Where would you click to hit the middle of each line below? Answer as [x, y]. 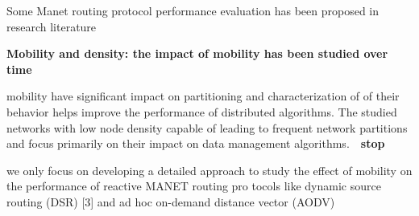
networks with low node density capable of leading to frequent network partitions [207, 127]
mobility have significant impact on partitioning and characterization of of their [203, 96]
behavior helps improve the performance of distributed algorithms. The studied [202, 111]
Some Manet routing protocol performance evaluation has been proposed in [193, 10]
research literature [52, 26]
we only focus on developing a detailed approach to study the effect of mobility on [209, 170]
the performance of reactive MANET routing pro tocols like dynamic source [194, 186]
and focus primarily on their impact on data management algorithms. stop [196, 143]
